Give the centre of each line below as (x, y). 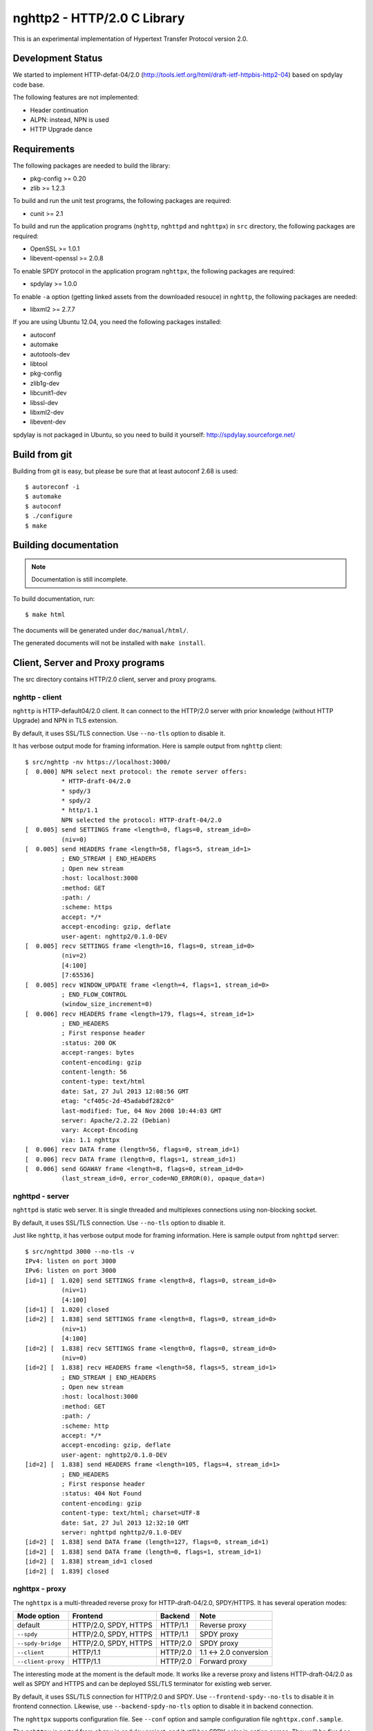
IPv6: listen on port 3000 (71, 1271)
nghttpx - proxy (40, 1589)
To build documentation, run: (54, 598)
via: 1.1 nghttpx (90, 1140)
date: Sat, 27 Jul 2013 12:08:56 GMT (125, 1091)
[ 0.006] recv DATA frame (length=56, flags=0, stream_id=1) (133, 1150)
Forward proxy (223, 1662)
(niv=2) (74, 956)
